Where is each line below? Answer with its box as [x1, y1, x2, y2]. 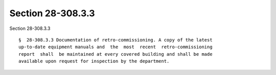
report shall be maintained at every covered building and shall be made [18, 51, 213, 57]
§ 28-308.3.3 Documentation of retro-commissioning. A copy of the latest [18, 37, 213, 43]
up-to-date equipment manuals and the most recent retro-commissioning [18, 44, 213, 50]
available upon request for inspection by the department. [18, 58, 170, 64]
